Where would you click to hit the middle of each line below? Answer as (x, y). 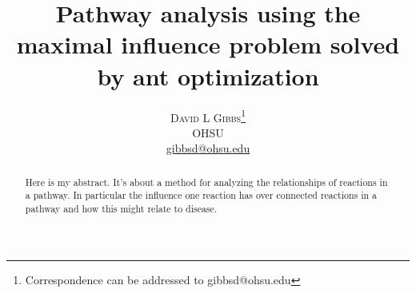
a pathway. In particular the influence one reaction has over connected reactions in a (201, 195)
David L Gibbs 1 (208, 116)
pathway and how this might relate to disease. (121, 209)
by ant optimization (208, 75)
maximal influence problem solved (208, 44)
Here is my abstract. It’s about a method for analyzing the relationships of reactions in (206, 182)
